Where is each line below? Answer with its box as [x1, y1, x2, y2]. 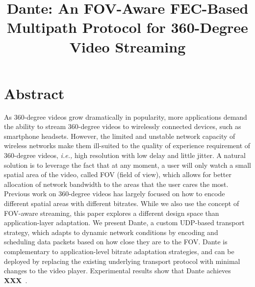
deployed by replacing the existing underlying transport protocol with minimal [4, 256, 240, 266]
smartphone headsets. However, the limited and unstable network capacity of [4, 130, 235, 141]
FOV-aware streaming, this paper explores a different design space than [4, 208, 219, 218]
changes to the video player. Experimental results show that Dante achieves [4, 265, 231, 276]
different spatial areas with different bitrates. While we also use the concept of [4, 198, 239, 209]
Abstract [4, 83, 65, 103]
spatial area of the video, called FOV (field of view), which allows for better [4, 169, 232, 180]
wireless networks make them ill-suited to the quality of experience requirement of [4, 140, 251, 151]
